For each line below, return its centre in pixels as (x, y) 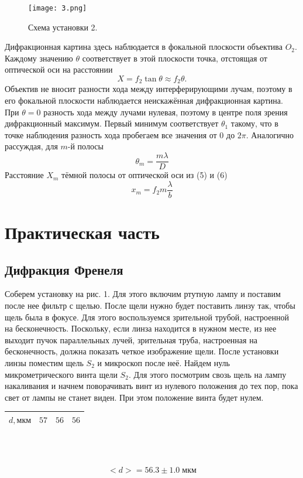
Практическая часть (82, 232)
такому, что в (254, 123)
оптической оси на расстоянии (59, 69)
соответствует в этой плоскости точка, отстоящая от (175, 58)
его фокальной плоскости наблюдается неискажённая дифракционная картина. (144, 100)
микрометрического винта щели (61, 374)
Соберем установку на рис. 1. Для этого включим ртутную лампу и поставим (143, 294)
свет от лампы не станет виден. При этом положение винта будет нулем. (134, 397)
